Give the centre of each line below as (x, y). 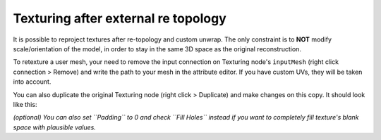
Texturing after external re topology (120, 18)
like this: (25, 104)
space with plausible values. (55, 127)
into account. (32, 82)
